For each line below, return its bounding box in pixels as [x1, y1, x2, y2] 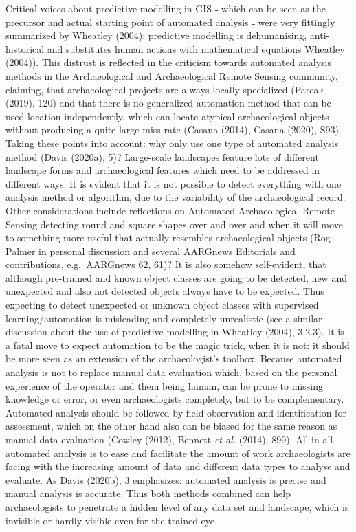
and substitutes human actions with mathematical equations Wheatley [47, 41, 345, 56]
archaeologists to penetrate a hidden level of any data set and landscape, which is [5, 499, 349, 513]
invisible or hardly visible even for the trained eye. [5, 513, 217, 527]
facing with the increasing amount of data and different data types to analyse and [5, 459, 351, 474]
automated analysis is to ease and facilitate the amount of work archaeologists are [5, 445, 351, 460]
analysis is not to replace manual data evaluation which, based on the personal [5, 365, 337, 379]
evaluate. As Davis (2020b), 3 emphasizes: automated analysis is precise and [5, 472, 326, 487]
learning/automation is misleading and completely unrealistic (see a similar [5, 311, 322, 325]
